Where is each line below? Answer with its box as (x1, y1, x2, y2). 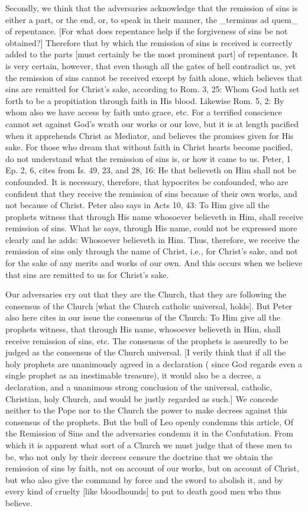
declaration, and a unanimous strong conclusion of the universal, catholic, (5, 381, 273, 393)
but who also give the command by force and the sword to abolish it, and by (5, 473, 283, 486)
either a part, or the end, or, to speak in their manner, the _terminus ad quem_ (5, 13, 298, 25)
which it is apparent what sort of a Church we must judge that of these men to (5, 438, 292, 451)
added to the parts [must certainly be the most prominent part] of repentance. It (5, 48, 299, 60)
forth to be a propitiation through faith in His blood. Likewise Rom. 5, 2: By (5, 94, 284, 106)
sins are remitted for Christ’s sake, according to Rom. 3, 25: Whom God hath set (5, 83, 300, 95)
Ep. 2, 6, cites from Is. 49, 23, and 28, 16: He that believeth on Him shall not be (5, 164, 297, 176)
